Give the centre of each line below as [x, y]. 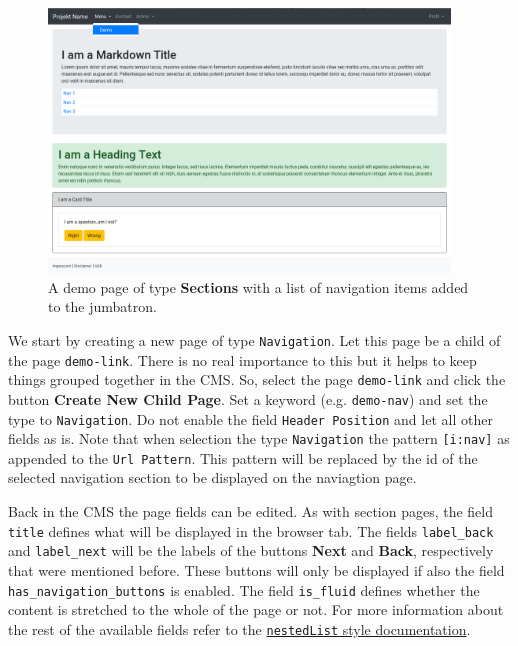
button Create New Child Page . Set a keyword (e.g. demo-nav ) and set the [248, 398]
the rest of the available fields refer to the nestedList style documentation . [239, 628]
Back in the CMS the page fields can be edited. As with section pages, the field [251, 511]
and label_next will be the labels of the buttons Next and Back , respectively [251, 550]
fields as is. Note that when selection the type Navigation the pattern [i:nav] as [259, 438]
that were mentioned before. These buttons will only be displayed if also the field [256, 569]
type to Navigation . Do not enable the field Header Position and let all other [250, 418]
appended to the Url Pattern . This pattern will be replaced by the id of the [243, 457]
